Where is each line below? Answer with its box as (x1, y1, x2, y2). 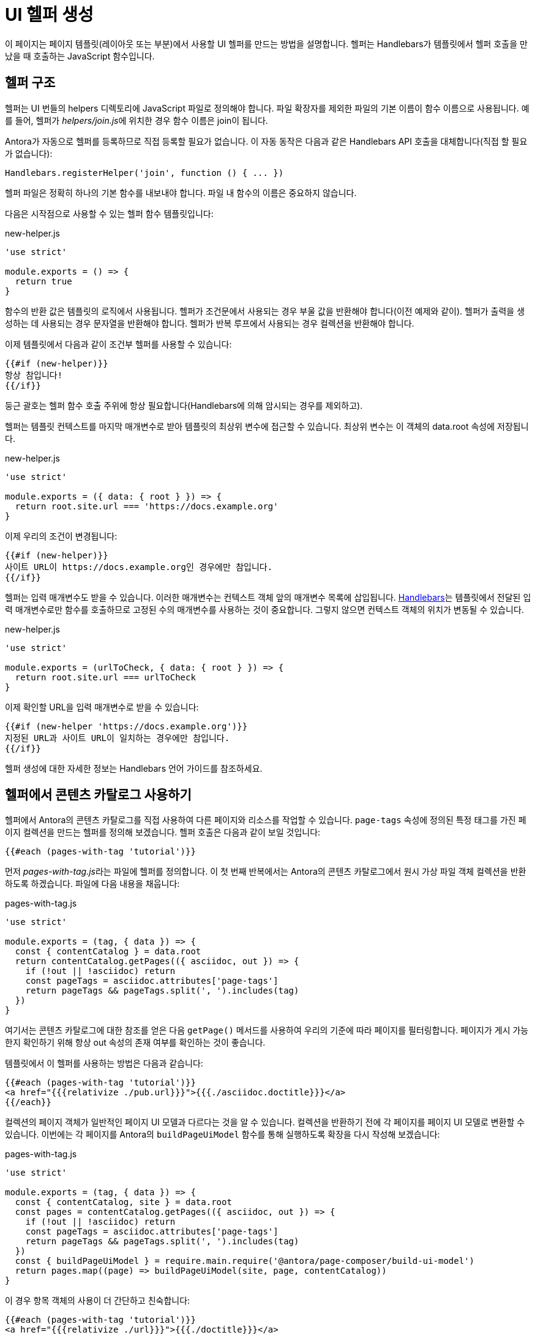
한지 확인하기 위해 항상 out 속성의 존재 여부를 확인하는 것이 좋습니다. (5, 1037, 266, 1048)
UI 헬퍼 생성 (5, 4, 94, 25)
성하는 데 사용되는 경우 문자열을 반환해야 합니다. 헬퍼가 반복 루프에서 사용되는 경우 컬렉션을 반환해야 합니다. (5, 318, 414, 329)
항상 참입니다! (5, 370, 63, 380)
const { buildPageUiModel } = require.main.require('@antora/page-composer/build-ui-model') (15, 1256, 475, 1266)
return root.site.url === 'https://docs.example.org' (15, 501, 279, 511)
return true (15, 276, 72, 286)
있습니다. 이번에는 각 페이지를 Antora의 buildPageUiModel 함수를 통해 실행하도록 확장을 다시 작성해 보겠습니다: (5, 1129, 440, 1140)
